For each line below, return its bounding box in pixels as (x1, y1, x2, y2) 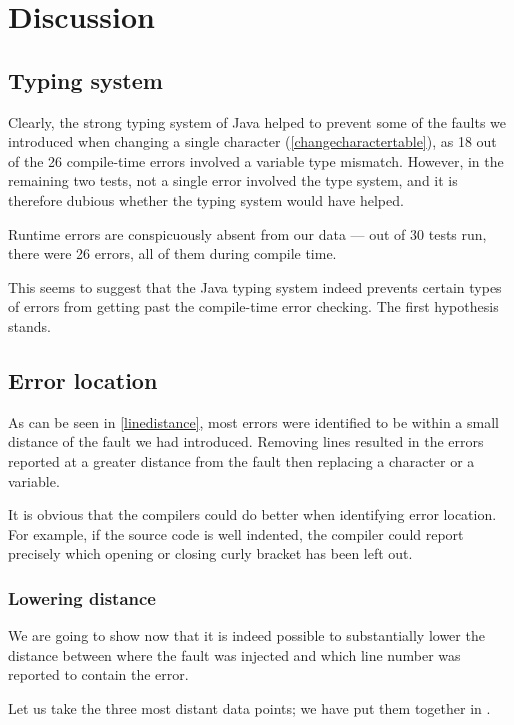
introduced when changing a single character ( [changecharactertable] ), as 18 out (8, 131, 497, 152)
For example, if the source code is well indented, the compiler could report (8, 523, 464, 544)
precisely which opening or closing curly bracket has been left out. (8, 543, 413, 564)
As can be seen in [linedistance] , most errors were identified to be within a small (8, 411, 499, 432)
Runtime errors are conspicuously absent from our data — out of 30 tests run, (8, 223, 487, 244)
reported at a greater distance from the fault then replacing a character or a (8, 450, 475, 471)
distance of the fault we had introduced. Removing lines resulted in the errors (8, 431, 484, 452)
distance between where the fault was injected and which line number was (8, 644, 461, 665)
